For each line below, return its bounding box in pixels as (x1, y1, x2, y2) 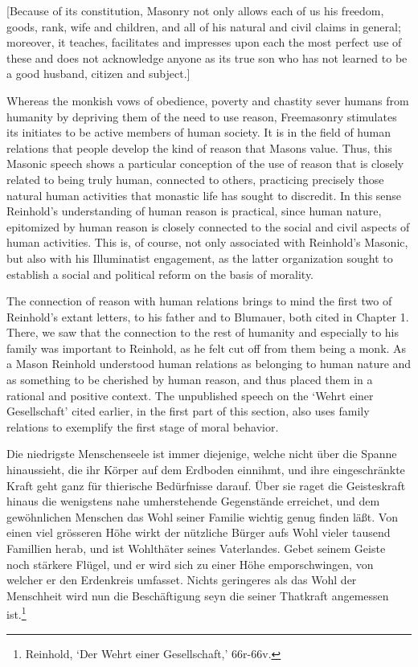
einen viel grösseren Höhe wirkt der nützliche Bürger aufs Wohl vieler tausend (6, 524, 391, 541)
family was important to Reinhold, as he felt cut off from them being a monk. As (6, 339, 407, 356)
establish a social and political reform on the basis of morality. (6, 265, 314, 282)
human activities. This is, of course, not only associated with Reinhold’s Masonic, (6, 234, 408, 251)
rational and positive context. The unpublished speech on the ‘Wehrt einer (6, 387, 374, 403)
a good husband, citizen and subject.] (6, 65, 191, 82)
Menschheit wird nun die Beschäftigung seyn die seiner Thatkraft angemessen (6, 587, 389, 604)
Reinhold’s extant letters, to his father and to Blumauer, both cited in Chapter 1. (6, 308, 409, 325)
